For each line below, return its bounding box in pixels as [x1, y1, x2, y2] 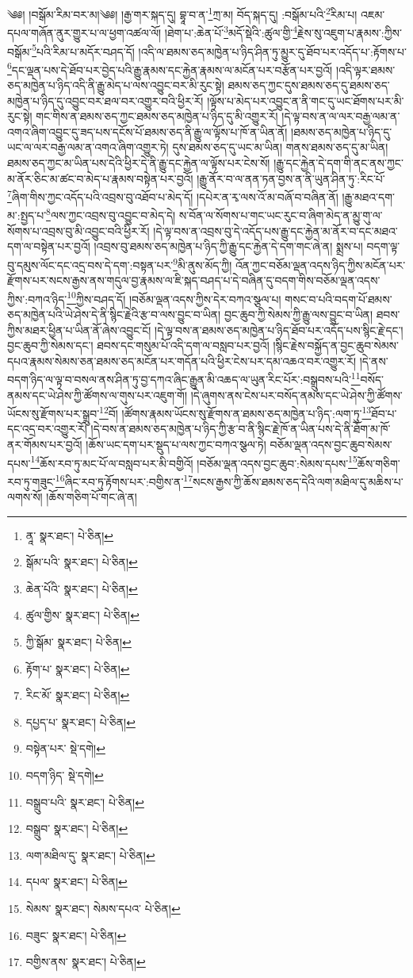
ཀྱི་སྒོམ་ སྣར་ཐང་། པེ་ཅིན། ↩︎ [25, 634, 132, 650]
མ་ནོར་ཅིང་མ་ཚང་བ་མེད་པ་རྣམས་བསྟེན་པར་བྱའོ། [7, 170, 193, 186]
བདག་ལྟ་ [366, 238, 400, 255]
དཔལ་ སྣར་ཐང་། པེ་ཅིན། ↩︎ [25, 873, 128, 890]
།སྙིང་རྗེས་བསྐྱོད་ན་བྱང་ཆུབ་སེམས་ [273, 337, 399, 354]
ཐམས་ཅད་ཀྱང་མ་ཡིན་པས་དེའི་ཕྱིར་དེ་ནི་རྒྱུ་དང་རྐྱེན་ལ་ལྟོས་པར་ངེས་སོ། [7, 154, 270, 171]
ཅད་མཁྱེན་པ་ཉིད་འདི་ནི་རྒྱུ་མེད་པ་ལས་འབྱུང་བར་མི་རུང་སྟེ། [7, 77, 224, 93]
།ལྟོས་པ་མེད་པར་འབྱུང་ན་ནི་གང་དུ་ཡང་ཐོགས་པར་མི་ [207, 92, 404, 109]
